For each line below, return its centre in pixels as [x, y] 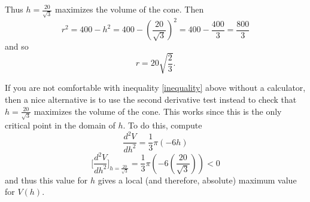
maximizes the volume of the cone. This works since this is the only [158, 111]
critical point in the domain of [60, 125]
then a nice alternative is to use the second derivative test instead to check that [151, 99]
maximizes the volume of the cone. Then [130, 9]
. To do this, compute [162, 125]
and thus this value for [46, 180]
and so [17, 46]
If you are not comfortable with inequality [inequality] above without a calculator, [155, 88]
